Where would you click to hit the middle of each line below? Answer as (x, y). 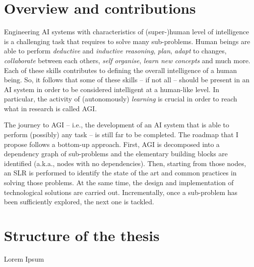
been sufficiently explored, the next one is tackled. (79, 202)
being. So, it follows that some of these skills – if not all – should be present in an (127, 80)
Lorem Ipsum (24, 258)
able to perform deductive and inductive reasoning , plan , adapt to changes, (115, 51)
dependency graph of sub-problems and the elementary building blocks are (116, 154)
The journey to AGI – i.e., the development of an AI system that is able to (117, 125)
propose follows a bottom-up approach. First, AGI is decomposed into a (112, 144)
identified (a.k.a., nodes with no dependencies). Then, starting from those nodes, (125, 163)
